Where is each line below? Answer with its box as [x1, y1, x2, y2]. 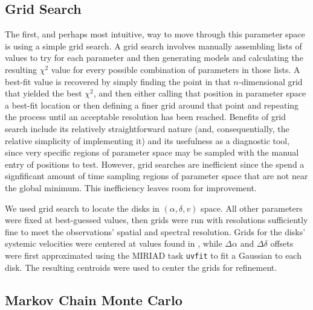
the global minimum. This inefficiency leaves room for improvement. [5, 181, 257, 194]
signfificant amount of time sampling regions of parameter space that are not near [5, 169, 308, 182]
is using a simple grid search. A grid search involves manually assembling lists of [5, 39, 302, 52]
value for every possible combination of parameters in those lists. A [51, 63, 300, 75]
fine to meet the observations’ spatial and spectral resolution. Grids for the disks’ [5, 225, 306, 238]
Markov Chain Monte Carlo [5, 290, 182, 309]
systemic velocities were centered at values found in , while [5, 237, 222, 250]
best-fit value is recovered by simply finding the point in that [5, 75, 231, 87]
